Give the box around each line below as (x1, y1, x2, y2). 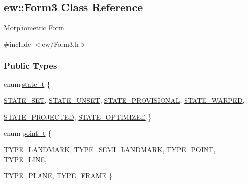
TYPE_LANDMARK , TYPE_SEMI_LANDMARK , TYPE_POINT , (4, 144, 216, 154)
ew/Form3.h (42, 39, 79, 49)
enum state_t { (4, 79, 50, 89)
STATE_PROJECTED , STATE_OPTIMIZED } (4, 111, 152, 122)
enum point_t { (4, 128, 52, 138)
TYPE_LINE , (4, 154, 47, 164)
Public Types (4, 60, 57, 72)
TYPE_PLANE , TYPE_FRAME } (4, 170, 112, 181)
